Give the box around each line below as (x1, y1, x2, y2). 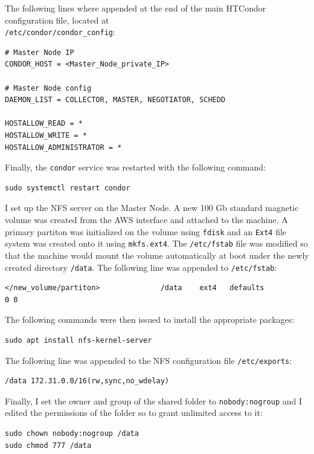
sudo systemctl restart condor (5, 183, 130, 192)
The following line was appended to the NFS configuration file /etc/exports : (5, 354, 292, 366)
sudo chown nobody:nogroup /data (5, 429, 139, 438)
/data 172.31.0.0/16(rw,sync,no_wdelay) (5, 377, 170, 386)
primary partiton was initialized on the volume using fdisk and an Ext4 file (5, 225, 287, 238)
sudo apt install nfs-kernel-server (5, 336, 152, 345)
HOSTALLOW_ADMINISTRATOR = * (5, 143, 122, 152)
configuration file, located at (5, 13, 109, 26)
